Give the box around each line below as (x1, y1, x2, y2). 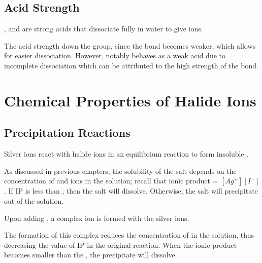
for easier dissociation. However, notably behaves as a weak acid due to (4, 50, 226, 61)
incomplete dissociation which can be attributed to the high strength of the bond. (4, 60, 258, 70)
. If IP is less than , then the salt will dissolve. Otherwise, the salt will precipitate (4, 185, 258, 196)
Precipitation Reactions (4, 125, 130, 140)
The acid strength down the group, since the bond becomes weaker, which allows (4, 40, 256, 51)
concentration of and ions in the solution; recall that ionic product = (4, 175, 218, 186)
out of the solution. (4, 195, 64, 206)
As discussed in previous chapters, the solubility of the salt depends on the (4, 165, 237, 176)
